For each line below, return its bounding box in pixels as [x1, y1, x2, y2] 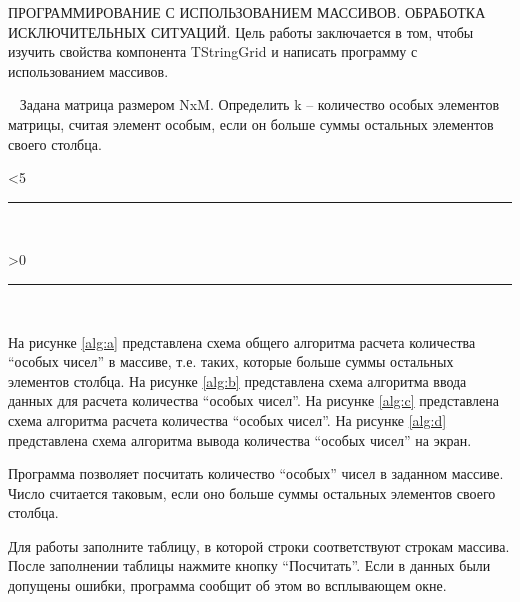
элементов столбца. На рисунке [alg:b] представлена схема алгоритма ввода [8, 370, 467, 391]
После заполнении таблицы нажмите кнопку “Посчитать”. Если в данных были [8, 555, 491, 576]
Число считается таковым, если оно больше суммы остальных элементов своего [8, 482, 496, 503]
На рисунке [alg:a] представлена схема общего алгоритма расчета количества [8, 331, 476, 352]
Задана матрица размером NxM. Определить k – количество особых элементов [19, 94, 500, 115]
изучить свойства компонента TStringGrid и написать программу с [8, 41, 418, 62]
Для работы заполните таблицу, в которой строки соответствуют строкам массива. [8, 535, 510, 556]
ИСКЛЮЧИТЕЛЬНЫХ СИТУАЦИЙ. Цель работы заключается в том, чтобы [8, 21, 474, 42]
